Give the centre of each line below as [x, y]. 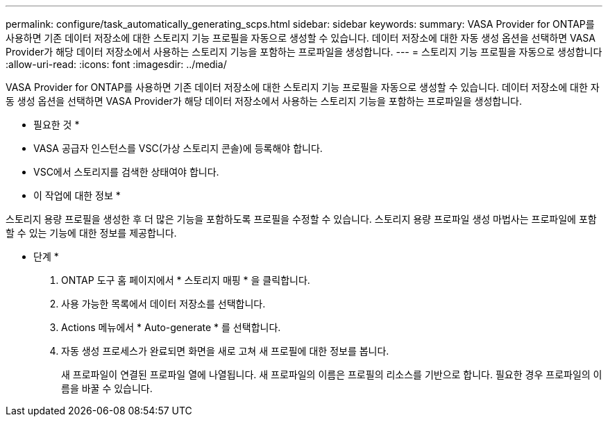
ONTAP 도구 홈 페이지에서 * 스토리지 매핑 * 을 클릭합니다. [186, 280]
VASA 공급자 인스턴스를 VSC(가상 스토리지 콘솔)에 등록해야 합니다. [178, 148]
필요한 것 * [57, 125]
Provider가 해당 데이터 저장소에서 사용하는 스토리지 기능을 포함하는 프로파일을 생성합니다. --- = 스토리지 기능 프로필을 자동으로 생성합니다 [304, 52]
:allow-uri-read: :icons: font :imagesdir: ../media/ [116, 64]
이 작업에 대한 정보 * [77, 195]
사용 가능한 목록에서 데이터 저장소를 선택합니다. [163, 304]
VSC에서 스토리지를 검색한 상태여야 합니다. [126, 172]
